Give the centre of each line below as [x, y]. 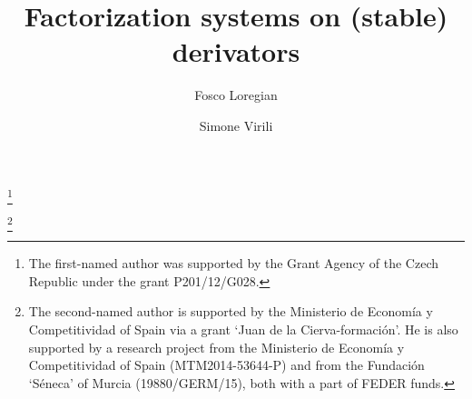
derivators [236, 51]
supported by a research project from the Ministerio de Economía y [216, 347]
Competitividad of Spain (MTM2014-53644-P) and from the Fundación [226, 365]
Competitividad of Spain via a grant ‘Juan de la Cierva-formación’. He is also [243, 329]
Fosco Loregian [236, 95]
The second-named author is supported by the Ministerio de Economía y [231, 311]
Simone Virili [236, 125]
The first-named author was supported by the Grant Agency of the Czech [233, 263]
